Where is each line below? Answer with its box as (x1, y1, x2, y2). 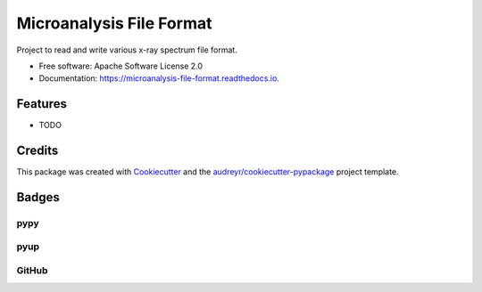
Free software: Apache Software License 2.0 (38, 61, 204, 71)
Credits (16, 143, 59, 158)
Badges (16, 190, 60, 205)
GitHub (16, 264, 48, 277)
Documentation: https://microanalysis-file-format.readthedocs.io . (38, 73, 280, 84)
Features (16, 96, 67, 111)
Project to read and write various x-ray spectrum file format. (16, 45, 238, 55)
